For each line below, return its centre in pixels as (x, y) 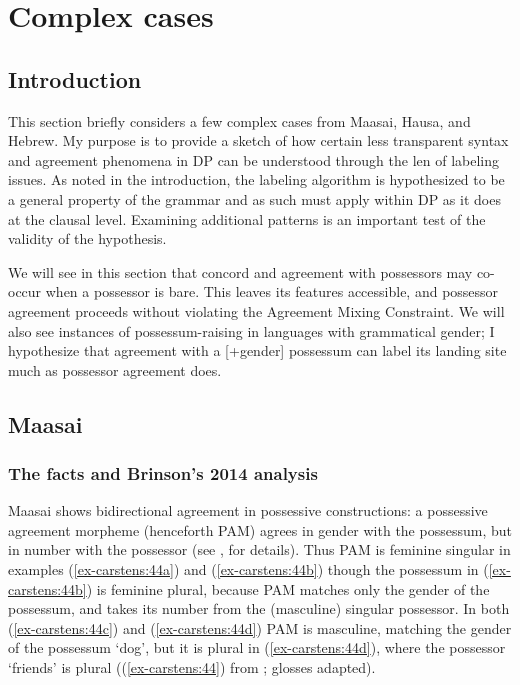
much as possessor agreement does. (115, 369)
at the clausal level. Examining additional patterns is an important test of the (247, 218)
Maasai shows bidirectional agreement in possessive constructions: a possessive (248, 510)
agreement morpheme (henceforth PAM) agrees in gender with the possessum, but (260, 529)
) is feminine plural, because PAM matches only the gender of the (288, 588)
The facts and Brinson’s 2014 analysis (163, 473)
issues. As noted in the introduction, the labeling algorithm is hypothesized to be (256, 179)
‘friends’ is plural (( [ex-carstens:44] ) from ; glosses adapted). (192, 667)
